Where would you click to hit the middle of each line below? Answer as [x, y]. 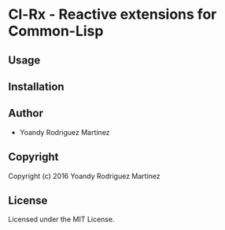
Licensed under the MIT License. [61, 219]
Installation [36, 87]
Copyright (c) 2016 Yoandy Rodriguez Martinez [85, 176]
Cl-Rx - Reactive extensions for [112, 15]
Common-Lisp [56, 31]
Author [26, 113]
